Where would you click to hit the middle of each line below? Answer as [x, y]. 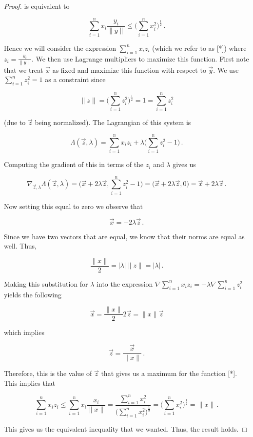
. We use [226, 70]
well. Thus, [20, 246]
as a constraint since [75, 79]
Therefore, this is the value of [48, 373]
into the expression [125, 283]
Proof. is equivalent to [37, 6]
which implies [24, 332]
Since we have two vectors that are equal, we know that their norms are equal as [124, 236]
